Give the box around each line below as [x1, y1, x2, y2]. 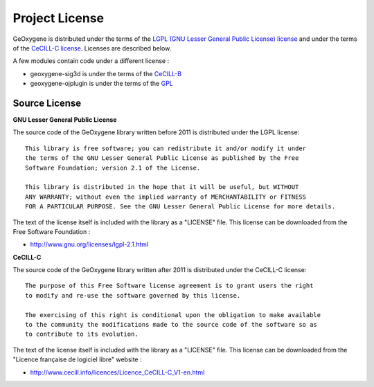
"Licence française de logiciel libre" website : [12, 355, 142, 363]
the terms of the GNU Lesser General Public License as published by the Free [25, 154, 299, 162]
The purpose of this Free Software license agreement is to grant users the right [25, 282, 314, 290]
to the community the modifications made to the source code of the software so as [25, 321, 318, 329]
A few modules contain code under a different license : [12, 57, 170, 65]
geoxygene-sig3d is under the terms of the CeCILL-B [30, 69, 182, 78]
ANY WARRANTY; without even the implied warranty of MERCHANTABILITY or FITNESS [25, 192, 307, 201]
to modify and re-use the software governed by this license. [25, 291, 241, 299]
